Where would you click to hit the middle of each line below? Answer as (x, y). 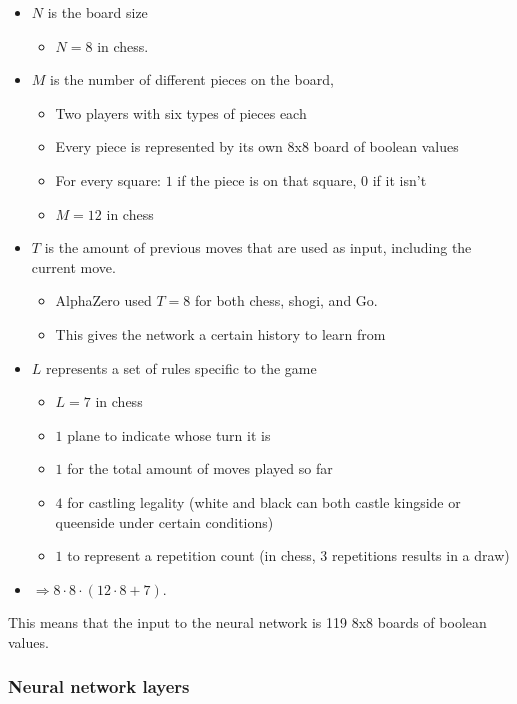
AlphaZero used (103, 300)
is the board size (97, 12)
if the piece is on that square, (267, 179)
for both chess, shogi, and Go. (286, 300)
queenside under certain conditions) (164, 521)
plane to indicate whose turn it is (169, 434)
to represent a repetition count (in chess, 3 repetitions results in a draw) (288, 555)
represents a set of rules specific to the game (181, 367)
